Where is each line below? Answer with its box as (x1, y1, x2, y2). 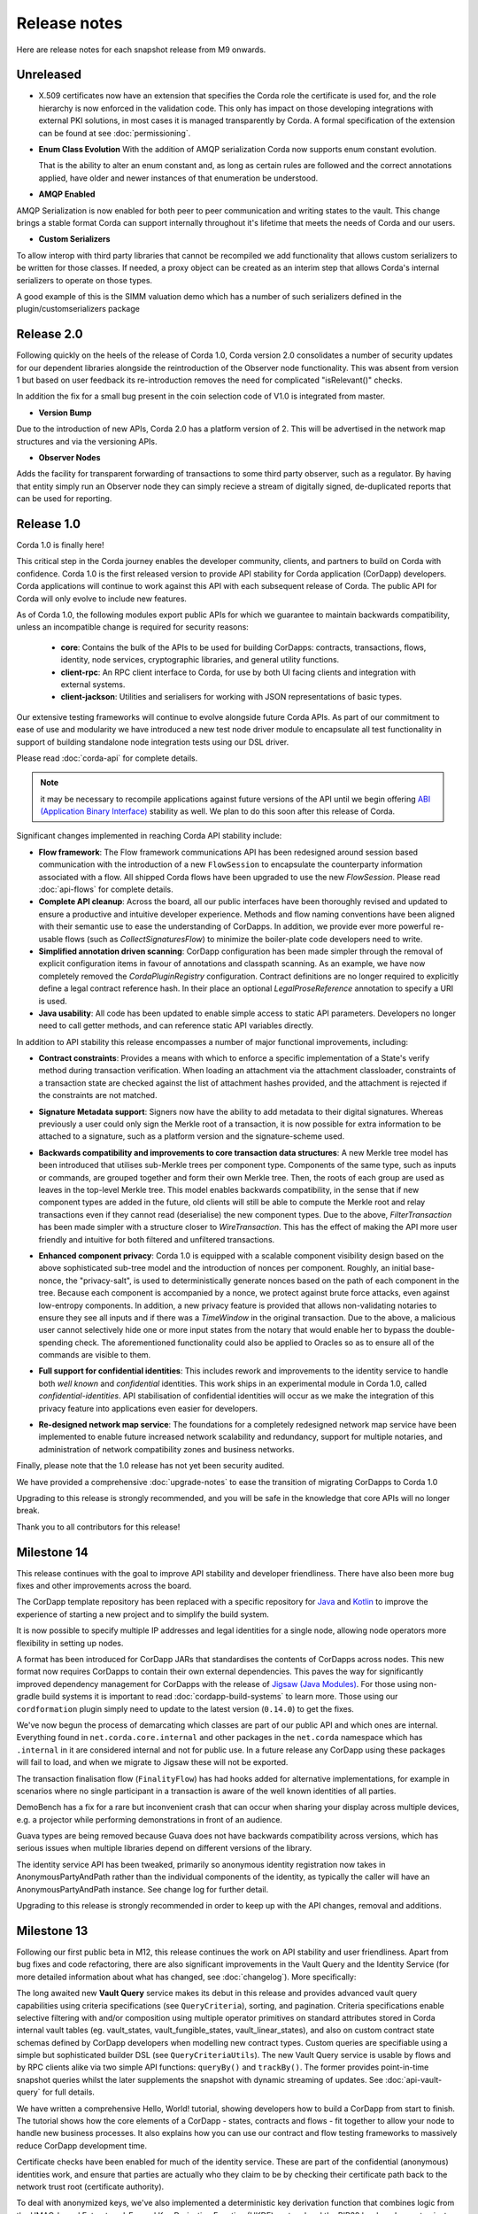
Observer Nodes (38, 452, 101, 462)
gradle (16, 1691, 40, 1702)
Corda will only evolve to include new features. (16, 593, 188, 604)
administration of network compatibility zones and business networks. (38, 1444, 295, 1454)
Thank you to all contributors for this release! (16, 1521, 181, 1532)
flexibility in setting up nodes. (16, 1637, 124, 1648)
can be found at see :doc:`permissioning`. (38, 128, 191, 138)
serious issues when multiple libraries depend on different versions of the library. (16, 1843, 312, 1854)
